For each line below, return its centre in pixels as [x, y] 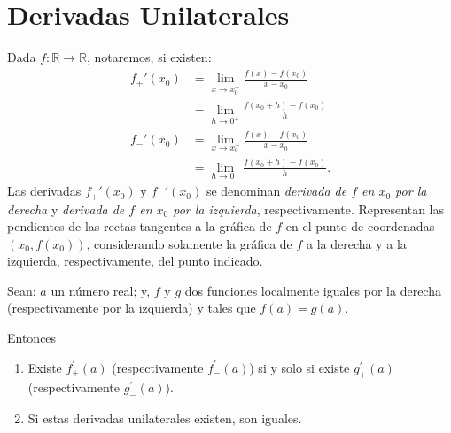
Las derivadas [44, 191]
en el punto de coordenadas [360, 226]
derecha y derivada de [66, 209]
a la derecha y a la [357, 243]
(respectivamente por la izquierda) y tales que [132, 308]
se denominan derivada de [276, 191]
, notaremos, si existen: [149, 57]
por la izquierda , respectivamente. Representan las [308, 209]
